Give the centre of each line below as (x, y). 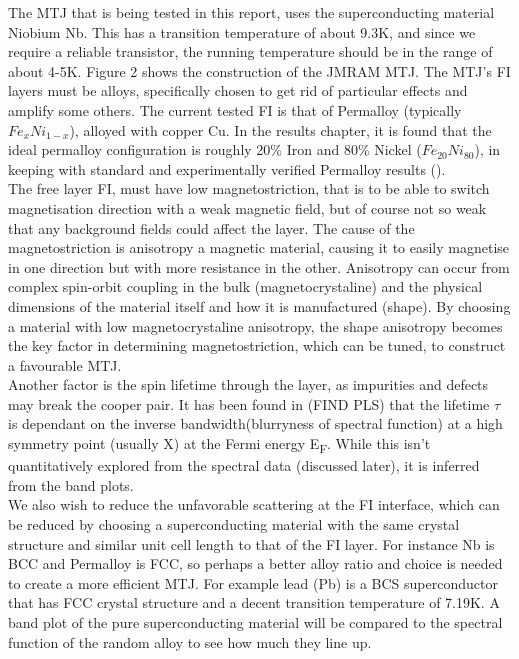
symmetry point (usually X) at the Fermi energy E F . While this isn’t (219, 444)
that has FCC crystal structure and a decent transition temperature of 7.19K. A (254, 602)
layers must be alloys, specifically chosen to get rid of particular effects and (238, 90)
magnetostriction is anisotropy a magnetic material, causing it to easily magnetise (259, 247)
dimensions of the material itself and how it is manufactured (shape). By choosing (259, 305)
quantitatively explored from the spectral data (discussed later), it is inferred (244, 465)
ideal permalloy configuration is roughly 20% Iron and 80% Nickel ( (215, 149)
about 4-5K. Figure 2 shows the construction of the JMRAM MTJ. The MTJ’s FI (259, 70)
